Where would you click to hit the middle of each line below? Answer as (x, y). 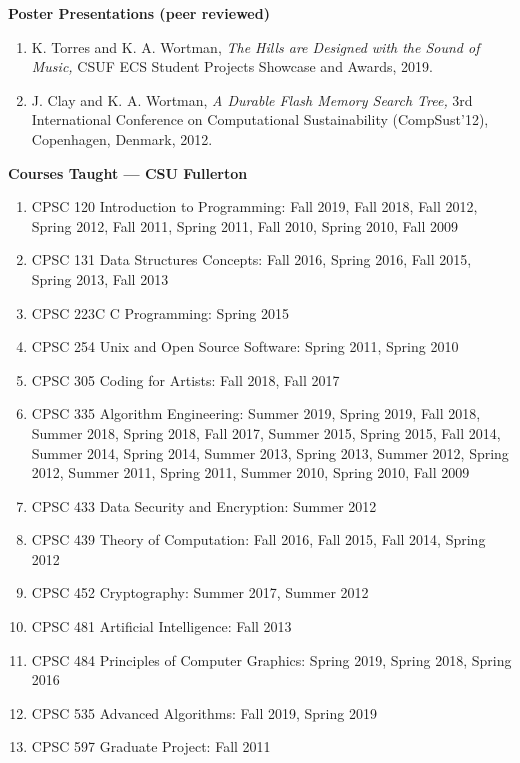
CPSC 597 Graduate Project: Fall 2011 (151, 746)
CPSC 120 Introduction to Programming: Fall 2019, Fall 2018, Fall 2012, (254, 206)
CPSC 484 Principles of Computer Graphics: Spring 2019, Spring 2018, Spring (271, 659)
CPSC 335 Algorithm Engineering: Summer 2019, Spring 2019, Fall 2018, (256, 413)
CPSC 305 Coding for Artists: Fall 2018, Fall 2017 (185, 379)
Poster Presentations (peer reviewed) (139, 13)
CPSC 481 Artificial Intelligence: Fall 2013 (161, 626)
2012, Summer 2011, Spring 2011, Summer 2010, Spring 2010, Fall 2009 (250, 472)
